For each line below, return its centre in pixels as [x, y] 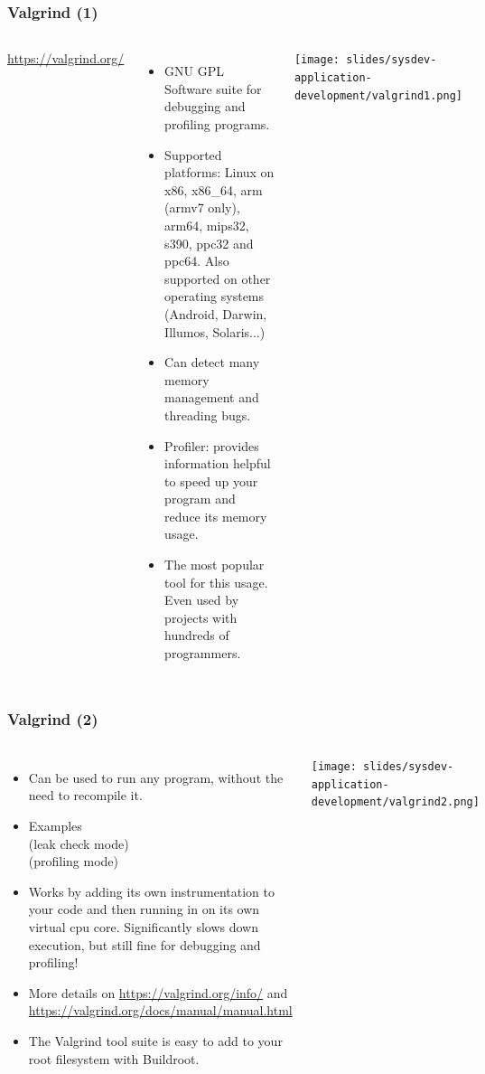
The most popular [215, 565]
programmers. [203, 653]
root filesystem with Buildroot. [114, 1058]
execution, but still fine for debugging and [145, 944]
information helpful [218, 463]
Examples [55, 826]
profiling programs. [217, 124]
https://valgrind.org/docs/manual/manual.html [160, 1010]
